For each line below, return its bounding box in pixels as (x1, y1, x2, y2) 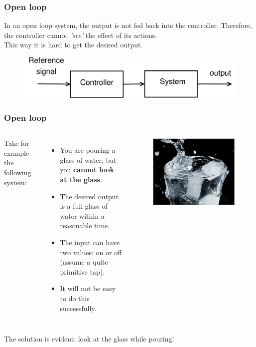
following (4, 167, 31, 177)
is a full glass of (60, 201, 108, 211)
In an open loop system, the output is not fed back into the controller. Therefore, (4, 20, 253, 30)
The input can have (60, 237, 120, 247)
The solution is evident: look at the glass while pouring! (4, 334, 174, 344)
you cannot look (60, 164, 115, 175)
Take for (4, 138, 29, 148)
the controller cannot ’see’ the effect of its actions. (4, 29, 157, 40)
